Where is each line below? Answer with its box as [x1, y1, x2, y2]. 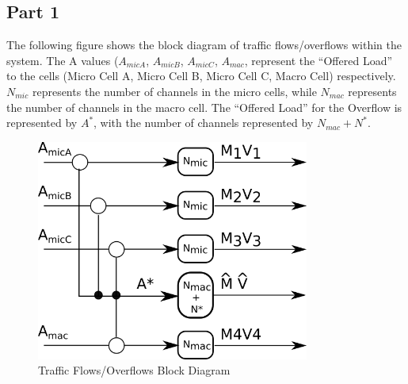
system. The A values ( [6, 52, 119, 68]
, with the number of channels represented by [93, 114, 314, 131]
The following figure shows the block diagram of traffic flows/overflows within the [6, 36, 402, 53]
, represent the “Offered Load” [244, 52, 393, 68]
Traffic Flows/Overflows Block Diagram [38, 362, 231, 378]
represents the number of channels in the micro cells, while [32, 83, 317, 99]
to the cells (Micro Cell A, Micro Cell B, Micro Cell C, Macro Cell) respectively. [6, 67, 396, 84]
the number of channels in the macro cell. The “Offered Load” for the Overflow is [6, 98, 402, 115]
